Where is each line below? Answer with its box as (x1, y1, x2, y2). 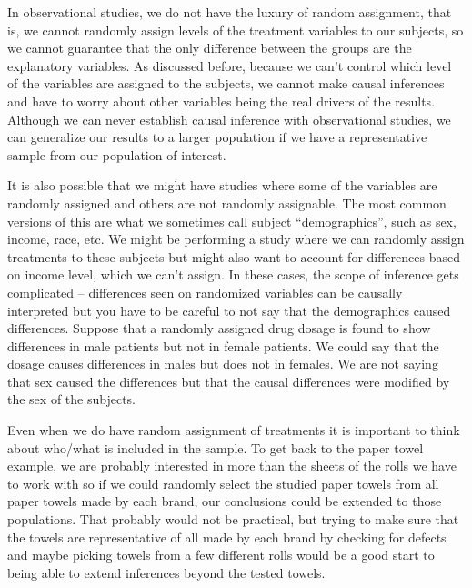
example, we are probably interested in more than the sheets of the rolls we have (7, 456, 457, 475)
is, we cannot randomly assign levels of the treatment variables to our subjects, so (7, 20, 464, 39)
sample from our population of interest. (7, 145, 226, 164)
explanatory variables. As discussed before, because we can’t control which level (7, 56, 452, 75)
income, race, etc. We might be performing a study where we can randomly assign (7, 229, 465, 248)
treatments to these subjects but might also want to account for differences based (7, 247, 460, 266)
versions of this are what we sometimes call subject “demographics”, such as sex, (7, 211, 457, 230)
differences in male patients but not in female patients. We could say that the (7, 336, 439, 355)
